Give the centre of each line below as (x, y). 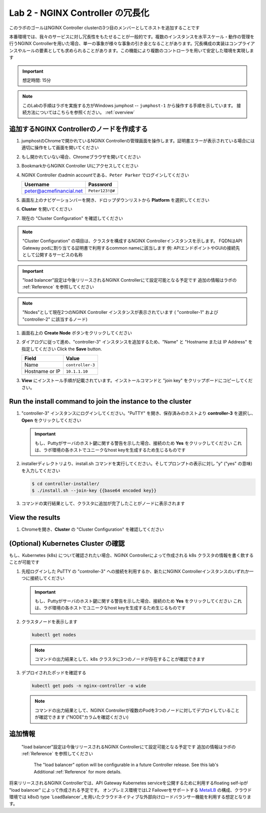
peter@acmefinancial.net (54, 191)
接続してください (47, 578)
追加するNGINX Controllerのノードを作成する (78, 129)
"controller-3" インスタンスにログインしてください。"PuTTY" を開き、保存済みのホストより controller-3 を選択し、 (138, 413)
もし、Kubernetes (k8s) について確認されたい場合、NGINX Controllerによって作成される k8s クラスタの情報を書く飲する (131, 555)
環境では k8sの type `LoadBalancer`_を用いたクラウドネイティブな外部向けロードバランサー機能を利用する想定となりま (130, 797)
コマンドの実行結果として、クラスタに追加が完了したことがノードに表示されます (103, 504)
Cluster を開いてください (47, 209)
